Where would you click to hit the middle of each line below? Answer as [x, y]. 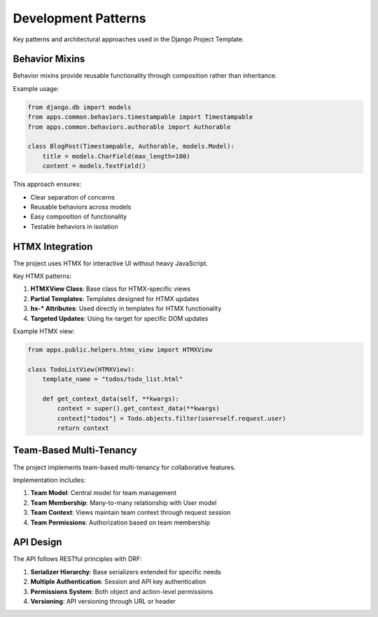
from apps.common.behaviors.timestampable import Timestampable [140, 117]
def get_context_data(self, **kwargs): [111, 398]
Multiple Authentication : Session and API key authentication [118, 582]
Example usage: [36, 88]
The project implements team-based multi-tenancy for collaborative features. [124, 467]
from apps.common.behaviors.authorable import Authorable [129, 127]
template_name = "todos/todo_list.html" [113, 379]
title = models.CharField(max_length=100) [116, 156]
